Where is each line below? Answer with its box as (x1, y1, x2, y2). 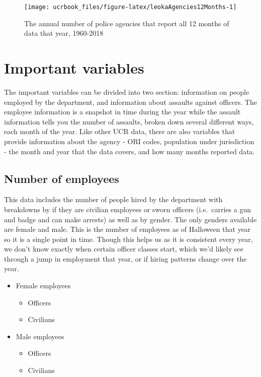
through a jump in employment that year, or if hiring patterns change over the (4, 253, 247, 264)
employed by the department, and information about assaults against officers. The (4, 96, 257, 107)
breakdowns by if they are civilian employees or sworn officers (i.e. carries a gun (4, 204, 251, 214)
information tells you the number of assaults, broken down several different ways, (4, 116, 254, 127)
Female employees (16, 280, 71, 291)
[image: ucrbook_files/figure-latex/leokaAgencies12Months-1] (24, 4, 237, 11)
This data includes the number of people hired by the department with (4, 194, 223, 205)
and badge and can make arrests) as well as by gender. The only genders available (4, 214, 257, 224)
